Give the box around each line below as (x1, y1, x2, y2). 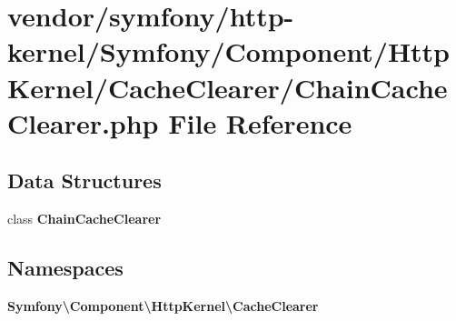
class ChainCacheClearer (7, 209, 162, 228)
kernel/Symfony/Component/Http (7, 33, 451, 70)
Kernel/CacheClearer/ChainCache (7, 68, 448, 105)
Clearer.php (7, 104, 159, 141)
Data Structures (7, 166, 162, 195)
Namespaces (7, 254, 124, 282)
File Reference (168, 104, 352, 141)
